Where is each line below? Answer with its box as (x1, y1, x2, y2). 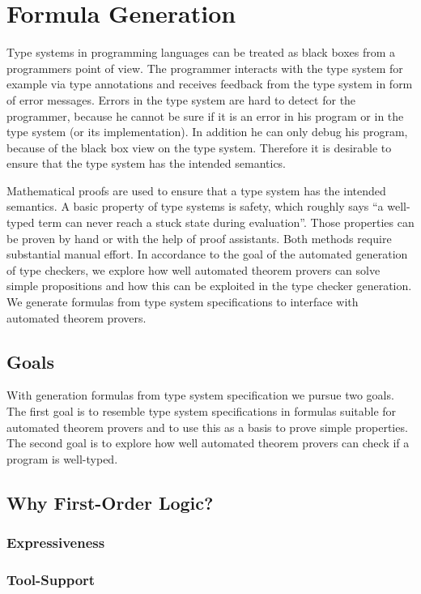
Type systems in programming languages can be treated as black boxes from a (6, 44, 396, 61)
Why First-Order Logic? (6, 489, 214, 515)
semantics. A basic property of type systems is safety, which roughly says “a (6, 198, 384, 215)
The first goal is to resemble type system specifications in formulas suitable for (6, 403, 397, 420)
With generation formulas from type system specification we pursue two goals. (6, 387, 394, 404)
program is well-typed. (6, 450, 118, 467)
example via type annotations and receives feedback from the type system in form (6, 75, 413, 92)
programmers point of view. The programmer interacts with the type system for (6, 59, 403, 76)
